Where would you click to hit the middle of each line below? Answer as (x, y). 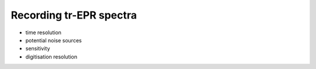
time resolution (43, 32)
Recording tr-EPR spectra (74, 15)
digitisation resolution (51, 57)
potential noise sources (54, 40)
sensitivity (38, 49)
